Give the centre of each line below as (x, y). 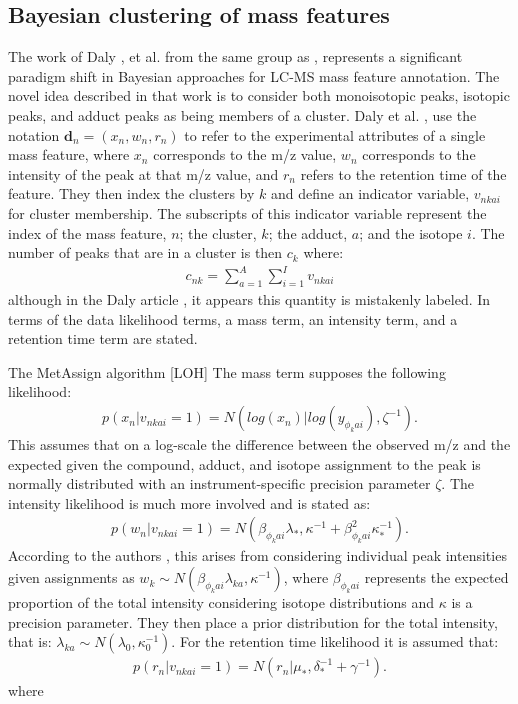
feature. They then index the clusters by (131, 193)
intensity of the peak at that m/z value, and (143, 173)
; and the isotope (411, 232)
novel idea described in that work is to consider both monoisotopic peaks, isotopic (259, 95)
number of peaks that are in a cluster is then (145, 252)
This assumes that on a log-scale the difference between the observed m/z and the (259, 444)
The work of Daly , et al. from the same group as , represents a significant (235, 56)
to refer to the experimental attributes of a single (335, 134)
